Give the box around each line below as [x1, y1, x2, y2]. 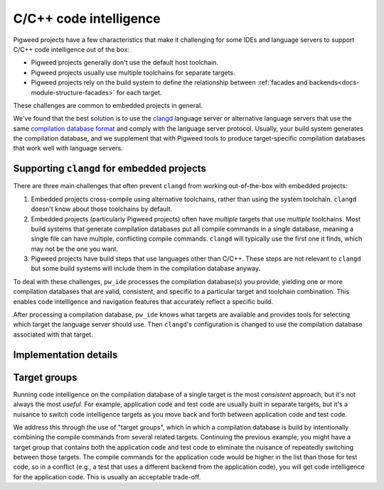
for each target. [116, 88, 162, 97]
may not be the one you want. [31, 244, 119, 253]
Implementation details [13, 349, 118, 361]
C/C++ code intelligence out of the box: [13, 45, 129, 53]
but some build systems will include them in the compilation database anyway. [31, 264, 261, 273]
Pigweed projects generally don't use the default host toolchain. [31, 58, 218, 67]
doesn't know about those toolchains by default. [31, 205, 173, 213]
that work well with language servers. [13, 144, 124, 153]
